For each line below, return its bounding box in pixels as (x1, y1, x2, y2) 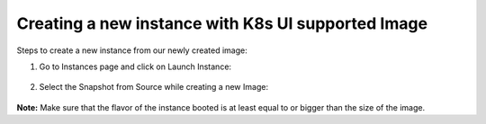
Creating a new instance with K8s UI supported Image (16, 13, 427, 33)
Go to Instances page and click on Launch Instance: (39, 61, 232, 72)
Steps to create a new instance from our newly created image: (16, 45, 247, 56)
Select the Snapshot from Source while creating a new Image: (39, 82, 269, 93)
